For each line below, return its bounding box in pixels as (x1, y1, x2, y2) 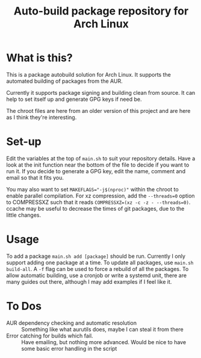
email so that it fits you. (6, 174, 64, 181)
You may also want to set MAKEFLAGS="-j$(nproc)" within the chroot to (6, 185, 179, 193)
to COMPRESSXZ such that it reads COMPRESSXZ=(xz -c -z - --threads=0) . (6, 198, 191, 206)
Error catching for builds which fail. (6, 332, 93, 339)
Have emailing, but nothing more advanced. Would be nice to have (21, 338, 187, 345)
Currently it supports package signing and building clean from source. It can (6, 89, 196, 96)
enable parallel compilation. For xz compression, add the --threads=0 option (6, 192, 195, 199)
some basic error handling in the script (21, 345, 117, 352)
